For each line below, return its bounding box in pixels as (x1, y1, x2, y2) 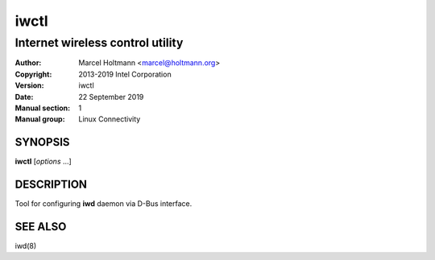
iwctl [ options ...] (14, 157, 72, 167)
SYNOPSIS (14, 135, 70, 149)
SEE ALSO (14, 220, 67, 233)
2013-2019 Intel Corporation (78, 69, 172, 79)
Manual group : (14, 114, 65, 124)
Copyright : (14, 69, 52, 79)
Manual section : (14, 103, 71, 113)
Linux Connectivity (78, 114, 141, 124)
